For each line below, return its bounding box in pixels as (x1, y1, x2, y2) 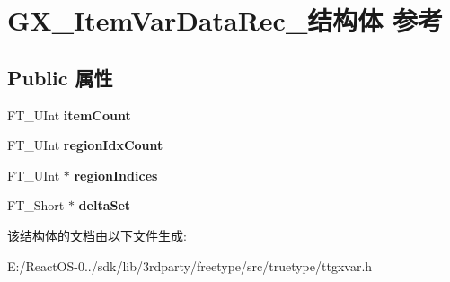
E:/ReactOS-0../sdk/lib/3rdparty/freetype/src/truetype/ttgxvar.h (7, 256, 373, 275)
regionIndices (74, 165, 158, 184)
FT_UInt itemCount (7, 105, 131, 124)
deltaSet (78, 196, 131, 215)
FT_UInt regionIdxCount (7, 136, 163, 154)
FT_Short (7, 196, 65, 215)
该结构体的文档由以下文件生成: (7, 225, 187, 244)
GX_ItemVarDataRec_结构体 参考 (7, 2, 443, 39)
